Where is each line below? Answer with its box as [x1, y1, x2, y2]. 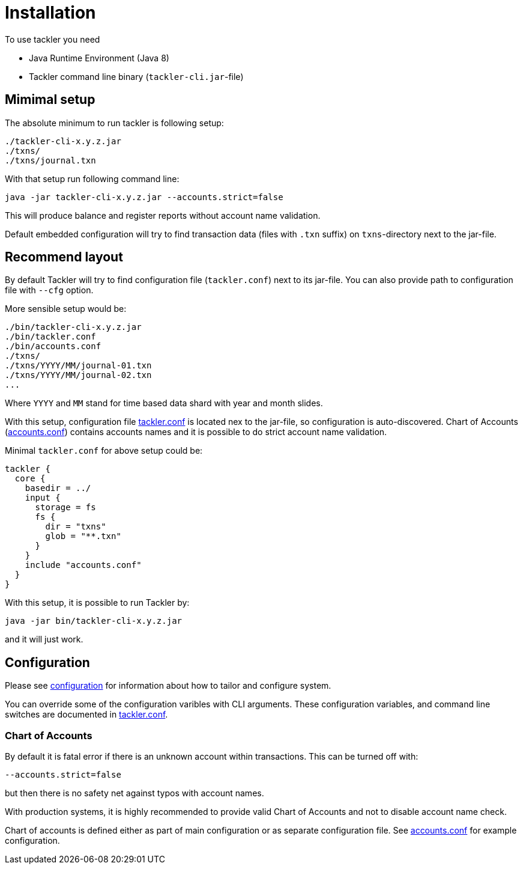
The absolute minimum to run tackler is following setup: [5, 117, 224, 128]
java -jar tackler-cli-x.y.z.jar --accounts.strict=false [5, 192, 283, 202]
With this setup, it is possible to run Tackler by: [5, 597, 190, 608]
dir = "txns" [45, 522, 106, 532]
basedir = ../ [25, 483, 91, 493]
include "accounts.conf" [25, 560, 142, 570]
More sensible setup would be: [5, 303, 127, 314]
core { [14, 474, 46, 484]
